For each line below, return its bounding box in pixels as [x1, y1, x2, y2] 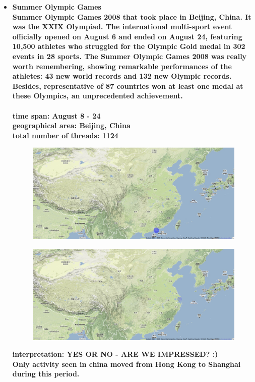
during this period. [12, 368, 80, 379]
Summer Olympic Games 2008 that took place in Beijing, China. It [12, 11, 251, 22]
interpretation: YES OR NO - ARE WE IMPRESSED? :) [12, 349, 218, 359]
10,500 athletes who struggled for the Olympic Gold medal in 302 [12, 41, 245, 51]
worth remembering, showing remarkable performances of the [12, 61, 232, 71]
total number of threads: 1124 [12, 130, 118, 140]
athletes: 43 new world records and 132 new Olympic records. [12, 71, 232, 81]
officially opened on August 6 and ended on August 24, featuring [12, 31, 242, 41]
